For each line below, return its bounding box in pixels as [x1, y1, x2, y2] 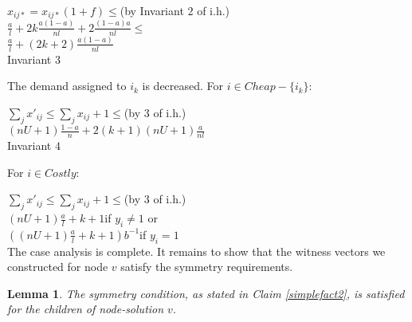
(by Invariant [120, 2, 184, 18]
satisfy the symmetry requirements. [120, 258, 293, 275]
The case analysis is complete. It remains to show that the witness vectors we [7, 242, 386, 259]
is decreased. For [142, 77, 224, 94]
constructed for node [7, 258, 108, 275]
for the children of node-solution [7, 300, 164, 317]
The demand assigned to [7, 77, 127, 94]
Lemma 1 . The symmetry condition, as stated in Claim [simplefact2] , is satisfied [7, 285, 405, 301]
